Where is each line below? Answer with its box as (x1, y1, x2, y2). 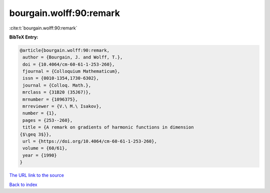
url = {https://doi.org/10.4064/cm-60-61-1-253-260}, (22, 138, 157, 144)
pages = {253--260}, (22, 117, 73, 123)
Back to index (9, 181, 37, 187)
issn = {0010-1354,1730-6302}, (22, 75, 99, 81)
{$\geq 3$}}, (19, 131, 52, 137)
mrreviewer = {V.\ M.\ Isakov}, (22, 103, 102, 109)
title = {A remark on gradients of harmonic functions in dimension (22, 124, 194, 130)
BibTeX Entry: (9, 34, 38, 40)
